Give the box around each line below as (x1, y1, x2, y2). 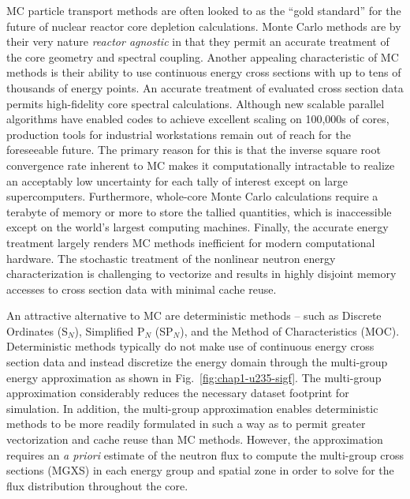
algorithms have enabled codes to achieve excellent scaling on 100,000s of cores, (6, 111, 389, 127)
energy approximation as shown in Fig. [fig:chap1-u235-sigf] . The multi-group (6, 369, 382, 385)
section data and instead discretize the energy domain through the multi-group (6, 354, 388, 370)
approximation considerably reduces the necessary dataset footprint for (6, 385, 349, 401)
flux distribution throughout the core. (6, 477, 188, 493)
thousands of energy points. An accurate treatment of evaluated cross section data (6, 79, 404, 96)
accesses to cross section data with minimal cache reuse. (6, 280, 277, 297)
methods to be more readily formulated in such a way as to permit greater (6, 415, 366, 432)
